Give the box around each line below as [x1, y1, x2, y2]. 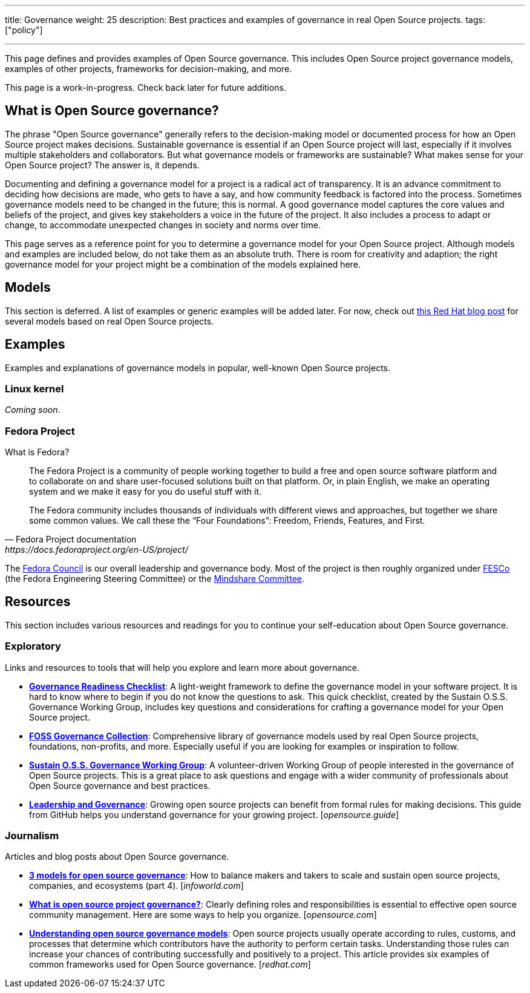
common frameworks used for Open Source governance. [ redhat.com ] [29, 959, 311, 970]
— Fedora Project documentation [5, 534, 137, 545]
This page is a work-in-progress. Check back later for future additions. [5, 82, 286, 93]
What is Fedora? [5, 447, 70, 458]
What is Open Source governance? [5, 103, 219, 119]
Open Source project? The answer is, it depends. [5, 159, 200, 170]
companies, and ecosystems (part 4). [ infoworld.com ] [29, 880, 244, 891]
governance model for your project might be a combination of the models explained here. [5, 259, 361, 269]
